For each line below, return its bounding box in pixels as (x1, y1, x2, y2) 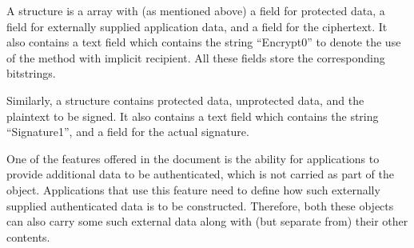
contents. (6, 228, 50, 245)
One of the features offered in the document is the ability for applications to (6, 150, 380, 166)
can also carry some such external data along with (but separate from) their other (6, 213, 408, 230)
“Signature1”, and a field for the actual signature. (6, 123, 249, 140)
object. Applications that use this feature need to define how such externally (6, 181, 380, 198)
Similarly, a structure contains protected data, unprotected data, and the (6, 91, 364, 108)
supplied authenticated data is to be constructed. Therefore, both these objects (6, 197, 394, 214)
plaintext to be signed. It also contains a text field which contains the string (6, 107, 379, 124)
